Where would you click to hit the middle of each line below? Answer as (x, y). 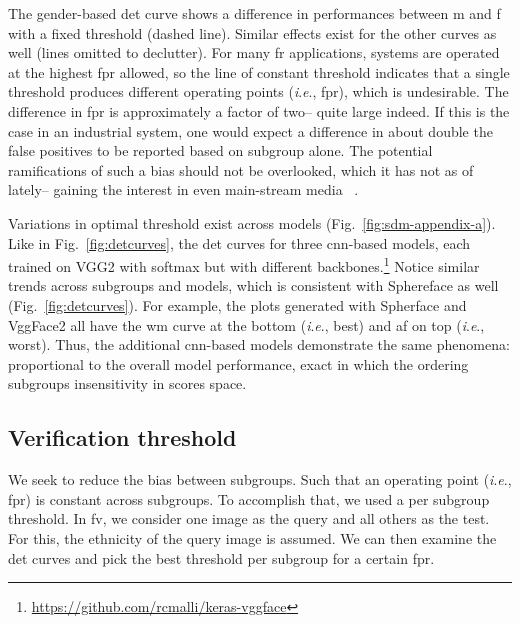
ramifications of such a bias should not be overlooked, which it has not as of (241, 169)
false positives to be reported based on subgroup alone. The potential (220, 150)
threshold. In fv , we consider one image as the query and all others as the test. (249, 518)
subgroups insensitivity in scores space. (127, 383)
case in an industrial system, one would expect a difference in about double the (250, 130)
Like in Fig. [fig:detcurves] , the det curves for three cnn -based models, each (239, 242)
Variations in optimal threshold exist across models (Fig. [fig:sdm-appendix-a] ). (252, 222)
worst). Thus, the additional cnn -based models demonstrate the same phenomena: (259, 344)
